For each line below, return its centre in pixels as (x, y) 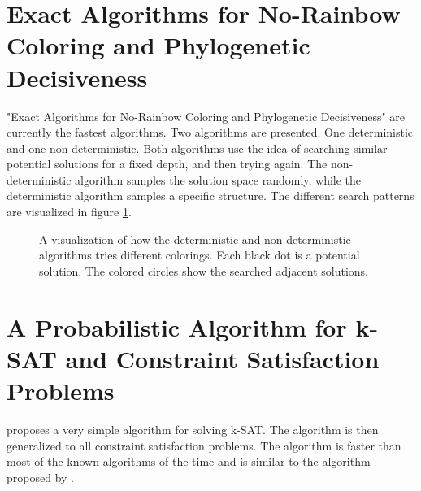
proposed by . (40, 477)
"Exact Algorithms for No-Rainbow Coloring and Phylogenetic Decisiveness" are (206, 116)
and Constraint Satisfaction (222, 358)
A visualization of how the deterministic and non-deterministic (195, 239)
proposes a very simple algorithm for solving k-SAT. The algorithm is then (193, 429)
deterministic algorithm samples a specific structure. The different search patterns (210, 196)
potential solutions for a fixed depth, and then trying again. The (167, 164)
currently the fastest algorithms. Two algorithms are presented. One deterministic (210, 132)
